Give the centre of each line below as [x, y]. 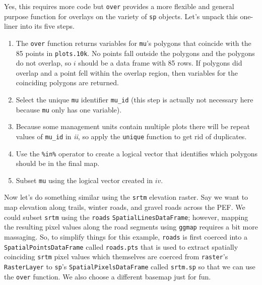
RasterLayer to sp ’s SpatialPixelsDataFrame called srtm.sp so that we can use [130, 266]
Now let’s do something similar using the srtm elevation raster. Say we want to [126, 197]
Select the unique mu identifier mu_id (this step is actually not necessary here [135, 99]
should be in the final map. [58, 163]
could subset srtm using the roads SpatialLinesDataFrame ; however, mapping [126, 217]
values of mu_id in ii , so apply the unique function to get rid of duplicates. [131, 136]
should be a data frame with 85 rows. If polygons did [160, 63]
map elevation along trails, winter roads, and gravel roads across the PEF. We [125, 207]
